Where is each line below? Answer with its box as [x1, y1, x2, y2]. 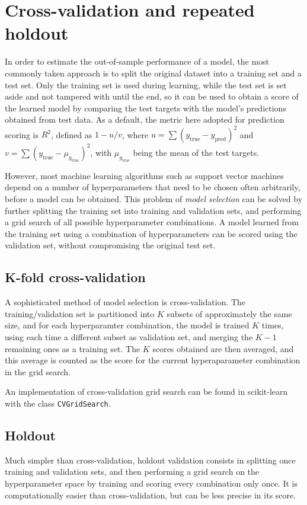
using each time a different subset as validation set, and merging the [5, 331, 253, 343]
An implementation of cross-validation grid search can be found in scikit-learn [5, 385, 288, 398]
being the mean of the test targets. [133, 146, 260, 158]
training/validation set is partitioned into [5, 307, 155, 319]
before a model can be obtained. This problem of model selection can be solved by [5, 193, 303, 205]
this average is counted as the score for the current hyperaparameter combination [5, 354, 300, 366]
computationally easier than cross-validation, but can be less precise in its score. [5, 488, 296, 501]
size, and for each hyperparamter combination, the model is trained [5, 319, 250, 331]
